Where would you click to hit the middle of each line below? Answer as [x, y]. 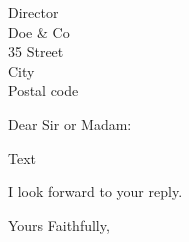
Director [33, 12]
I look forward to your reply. [95, 191]
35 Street [36, 51]
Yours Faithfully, [59, 224]
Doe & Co [39, 31]
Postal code [43, 90]
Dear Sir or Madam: [70, 123]
